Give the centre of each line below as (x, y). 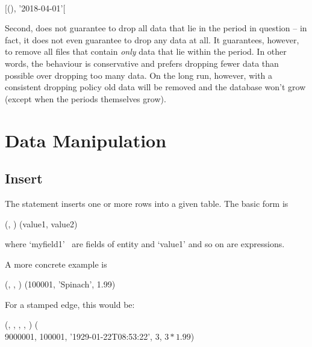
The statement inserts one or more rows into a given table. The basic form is (147, 203)
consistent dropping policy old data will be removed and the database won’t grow (155, 87)
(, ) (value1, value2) (41, 223)
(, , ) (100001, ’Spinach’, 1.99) (60, 284)
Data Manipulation (86, 140)
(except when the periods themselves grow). (86, 98)
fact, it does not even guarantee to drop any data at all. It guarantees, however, (152, 39)
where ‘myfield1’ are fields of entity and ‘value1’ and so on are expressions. (145, 244)
